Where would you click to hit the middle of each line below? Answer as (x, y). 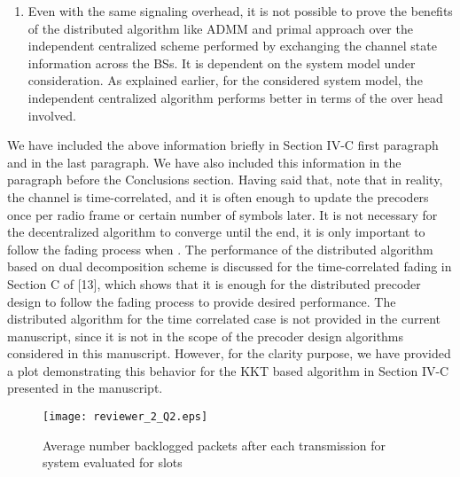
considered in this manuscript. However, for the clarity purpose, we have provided (229, 353)
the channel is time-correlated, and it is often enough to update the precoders (218, 196)
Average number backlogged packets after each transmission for (214, 445)
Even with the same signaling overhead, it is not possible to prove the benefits (240, 11)
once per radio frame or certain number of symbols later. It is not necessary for (222, 214)
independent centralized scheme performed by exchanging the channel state (232, 46)
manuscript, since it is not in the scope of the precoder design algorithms (206, 336)
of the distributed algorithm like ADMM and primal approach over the (220, 28)
